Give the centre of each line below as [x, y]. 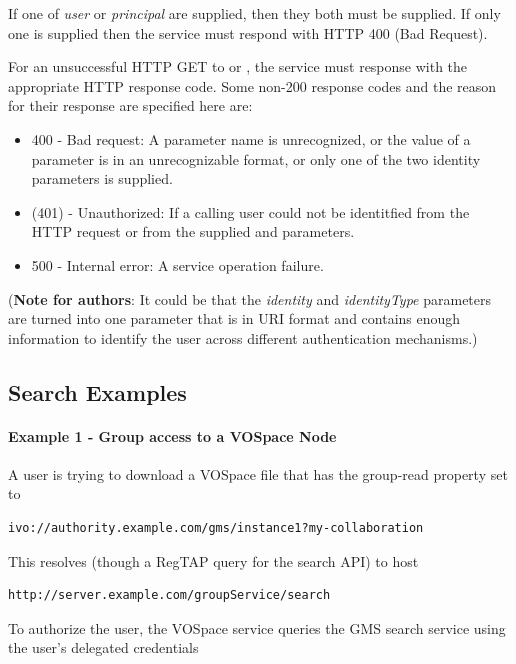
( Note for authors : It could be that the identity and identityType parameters [250, 298]
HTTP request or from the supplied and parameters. [193, 231]
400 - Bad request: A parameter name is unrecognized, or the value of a [251, 138]
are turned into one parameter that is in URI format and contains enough [234, 318]
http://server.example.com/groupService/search [169, 595]
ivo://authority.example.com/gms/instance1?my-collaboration [216, 528]
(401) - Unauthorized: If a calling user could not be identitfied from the [250, 211]
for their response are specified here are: [130, 105]
